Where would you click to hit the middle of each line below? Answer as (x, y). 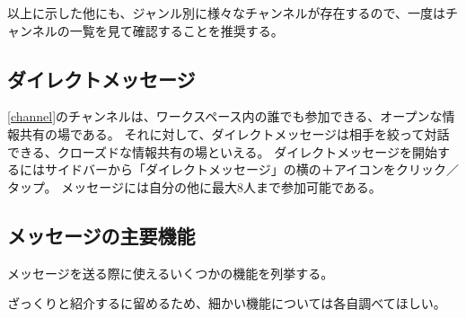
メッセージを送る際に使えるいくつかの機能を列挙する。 (171, 273)
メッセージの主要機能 (101, 235)
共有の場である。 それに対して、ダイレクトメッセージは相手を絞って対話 (234, 133)
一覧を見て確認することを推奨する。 (176, 30)
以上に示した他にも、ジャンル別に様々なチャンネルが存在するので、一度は (226, 13)
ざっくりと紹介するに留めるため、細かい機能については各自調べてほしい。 (227, 303)
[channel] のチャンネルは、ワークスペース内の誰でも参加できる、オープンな (225, 116)
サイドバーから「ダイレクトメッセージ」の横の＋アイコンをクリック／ (252, 169)
